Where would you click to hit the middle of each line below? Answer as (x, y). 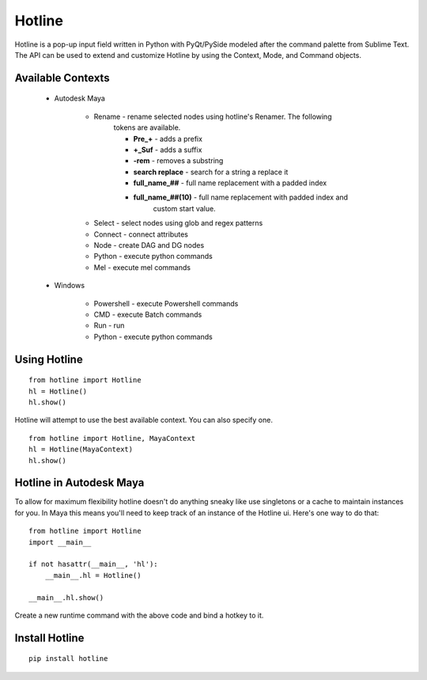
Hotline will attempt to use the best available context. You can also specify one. (144, 420)
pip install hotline (68, 659)
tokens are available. (147, 127)
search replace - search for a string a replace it (211, 172)
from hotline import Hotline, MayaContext (112, 438)
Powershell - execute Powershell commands (166, 303)
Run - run (109, 325)
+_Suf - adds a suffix (168, 150)
